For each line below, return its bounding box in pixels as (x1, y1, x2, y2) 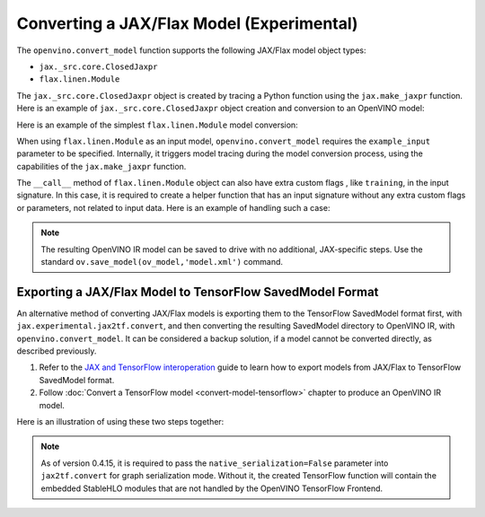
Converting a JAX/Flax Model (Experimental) (16, 13, 358, 33)
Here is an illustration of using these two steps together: (16, 416, 225, 427)
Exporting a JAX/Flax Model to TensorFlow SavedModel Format (16, 284, 379, 300)
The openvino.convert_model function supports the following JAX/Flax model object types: (16, 45, 366, 56)
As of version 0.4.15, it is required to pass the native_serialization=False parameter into (40, 458, 389, 469)
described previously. (16, 346, 97, 356)
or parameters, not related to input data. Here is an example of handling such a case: (16, 202, 331, 213)
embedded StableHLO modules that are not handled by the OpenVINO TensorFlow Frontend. (40, 483, 384, 494)
